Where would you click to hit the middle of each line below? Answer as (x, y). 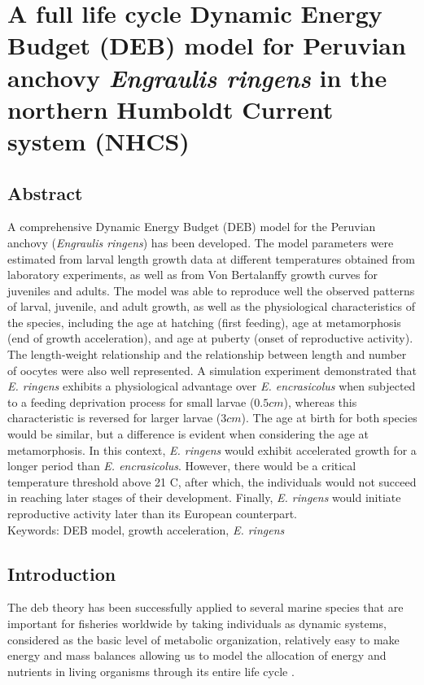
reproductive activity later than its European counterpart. (153, 514)
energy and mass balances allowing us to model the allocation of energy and (197, 655)
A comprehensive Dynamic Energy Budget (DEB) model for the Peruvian (192, 227)
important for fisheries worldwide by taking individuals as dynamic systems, (197, 623)
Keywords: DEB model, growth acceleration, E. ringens (146, 529)
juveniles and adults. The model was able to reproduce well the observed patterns (211, 290)
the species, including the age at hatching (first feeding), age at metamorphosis (204, 322)
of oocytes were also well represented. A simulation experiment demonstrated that (212, 370)
